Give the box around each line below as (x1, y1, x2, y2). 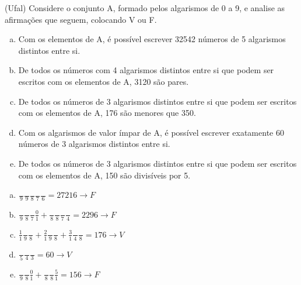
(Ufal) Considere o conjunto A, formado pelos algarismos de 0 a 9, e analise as (5, 2, 285, 13)
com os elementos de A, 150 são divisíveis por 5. (18, 169, 191, 181)
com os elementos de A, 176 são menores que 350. (18, 107, 196, 119)
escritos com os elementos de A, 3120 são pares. (18, 75, 189, 87)
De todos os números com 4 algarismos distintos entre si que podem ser (18, 64, 274, 76)
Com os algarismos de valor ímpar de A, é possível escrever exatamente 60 (18, 126, 284, 138)
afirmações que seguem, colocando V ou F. (5, 13, 157, 25)
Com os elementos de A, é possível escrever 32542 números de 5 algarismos (18, 33, 286, 45)
